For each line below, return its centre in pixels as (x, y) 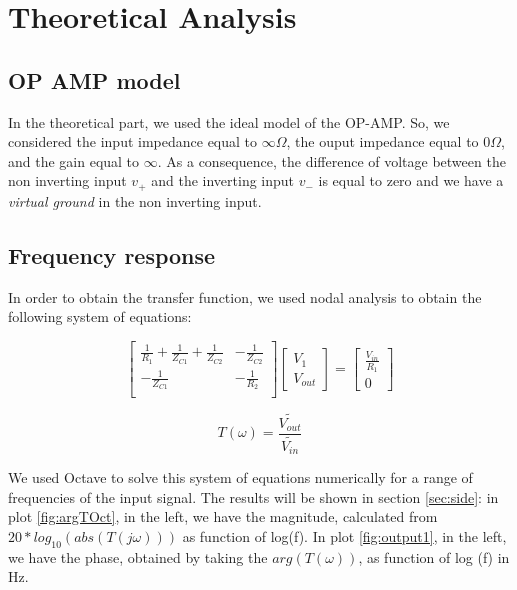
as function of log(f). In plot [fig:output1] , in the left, (344, 535)
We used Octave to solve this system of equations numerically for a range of (240, 477)
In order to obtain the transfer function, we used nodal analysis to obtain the (245, 296)
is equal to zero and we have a (411, 180)
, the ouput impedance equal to (382, 141)
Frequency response (112, 254)
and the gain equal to (74, 160)
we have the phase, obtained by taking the (138, 556)
